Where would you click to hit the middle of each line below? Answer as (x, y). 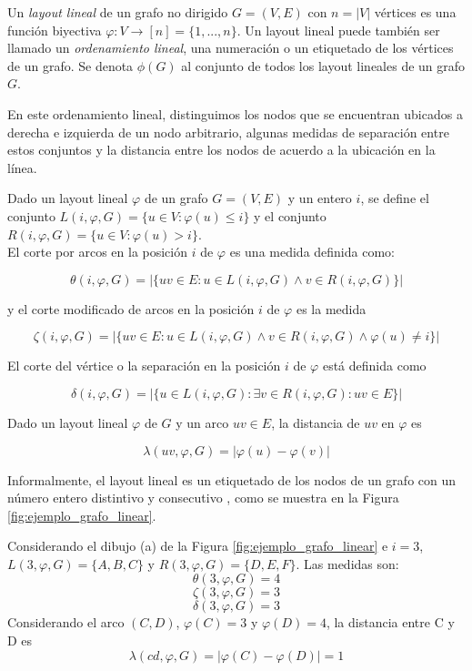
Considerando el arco (66, 622)
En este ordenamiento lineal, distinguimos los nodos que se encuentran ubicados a (235, 113)
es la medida (331, 308)
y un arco (202, 422)
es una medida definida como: (312, 252)
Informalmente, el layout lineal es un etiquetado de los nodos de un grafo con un (232, 479)
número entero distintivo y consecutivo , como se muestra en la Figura (203, 498)
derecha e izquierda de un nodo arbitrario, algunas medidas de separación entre (228, 132)
